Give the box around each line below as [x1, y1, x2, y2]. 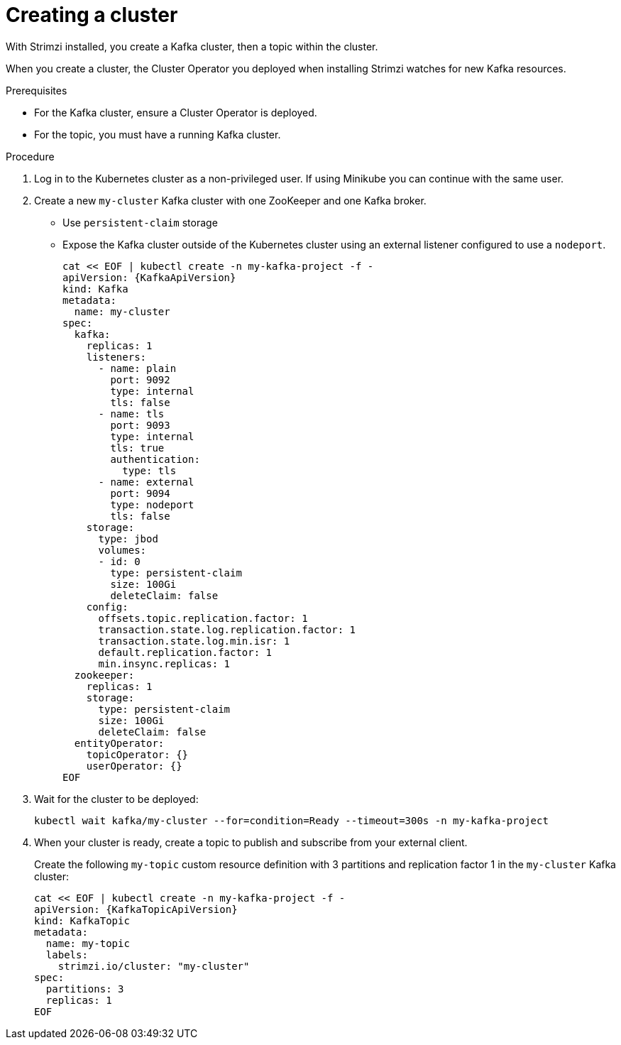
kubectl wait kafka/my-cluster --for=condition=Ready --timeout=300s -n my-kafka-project [34, 814, 549, 826]
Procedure [6, 150, 55, 163]
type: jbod [98, 532, 158, 545]
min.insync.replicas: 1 [98, 657, 231, 669]
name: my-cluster [74, 305, 170, 317]
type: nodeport [110, 498, 194, 510]
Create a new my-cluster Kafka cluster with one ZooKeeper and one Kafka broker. [34, 194, 427, 207]
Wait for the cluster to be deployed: [34, 792, 199, 805]
